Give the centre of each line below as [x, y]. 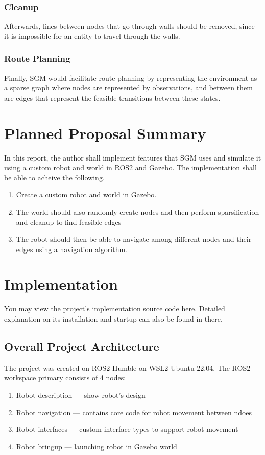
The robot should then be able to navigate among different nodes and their [134, 239]
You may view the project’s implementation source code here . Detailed [115, 309]
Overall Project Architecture [82, 346]
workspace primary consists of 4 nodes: [65, 378]
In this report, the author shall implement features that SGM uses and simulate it [133, 157]
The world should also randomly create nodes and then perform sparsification [138, 211]
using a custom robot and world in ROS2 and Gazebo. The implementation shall [130, 167]
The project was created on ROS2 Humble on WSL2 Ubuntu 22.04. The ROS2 [127, 367]
